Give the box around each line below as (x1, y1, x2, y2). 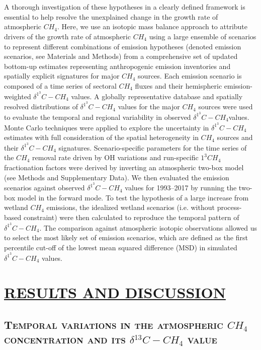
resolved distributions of (4, 101, 78, 112)
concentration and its (4, 331, 126, 347)
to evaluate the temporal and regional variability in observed (4, 111, 191, 122)
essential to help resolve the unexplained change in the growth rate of (4, 11, 218, 22)
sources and (217, 132, 253, 143)
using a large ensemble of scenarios (149, 31, 256, 41)
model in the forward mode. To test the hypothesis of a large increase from (17, 192, 249, 202)
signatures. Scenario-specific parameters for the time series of (58, 142, 247, 153)
